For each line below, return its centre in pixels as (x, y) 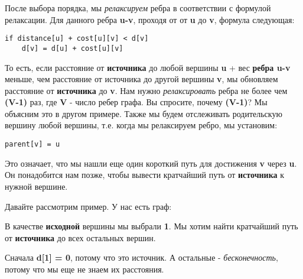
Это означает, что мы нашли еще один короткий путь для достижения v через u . (151, 163)
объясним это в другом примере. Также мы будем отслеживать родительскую (144, 113)
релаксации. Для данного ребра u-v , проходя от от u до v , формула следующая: (150, 19)
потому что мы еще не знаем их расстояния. (84, 269)
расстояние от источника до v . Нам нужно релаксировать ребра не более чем (146, 90)
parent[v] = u (32, 145)
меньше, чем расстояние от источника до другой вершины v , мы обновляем (141, 79)
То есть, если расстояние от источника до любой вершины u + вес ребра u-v (148, 67)
